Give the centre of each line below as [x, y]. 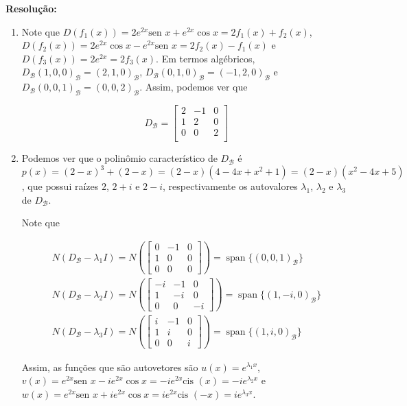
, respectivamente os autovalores [230, 186]
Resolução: [31, 8]
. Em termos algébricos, [206, 58]
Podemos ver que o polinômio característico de [119, 158]
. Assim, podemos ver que [194, 87]
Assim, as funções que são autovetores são [110, 367]
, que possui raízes [60, 186]
